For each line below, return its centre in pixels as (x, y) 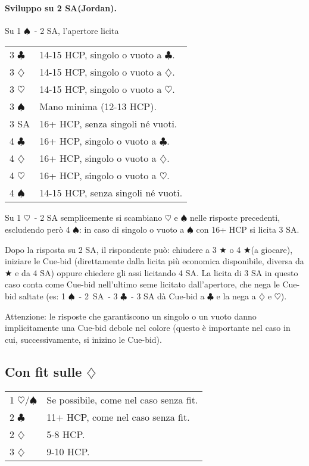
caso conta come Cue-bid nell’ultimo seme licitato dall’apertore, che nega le (142, 284)
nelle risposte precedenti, (235, 218)
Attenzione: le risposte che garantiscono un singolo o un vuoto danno (131, 316)
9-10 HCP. (68, 451)
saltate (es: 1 (43, 295)
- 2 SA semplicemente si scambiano (98, 218)
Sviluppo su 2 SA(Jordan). (61, 7)
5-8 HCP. (66, 434)
